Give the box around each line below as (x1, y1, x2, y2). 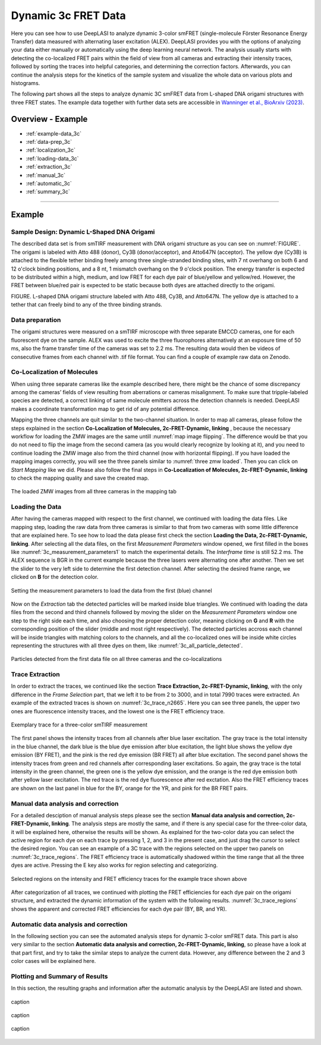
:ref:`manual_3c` (26, 171, 65, 178)
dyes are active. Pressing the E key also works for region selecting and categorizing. (11, 862, 218, 869)
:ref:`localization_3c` (26, 146, 75, 154)
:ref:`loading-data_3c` (26, 155, 79, 162)
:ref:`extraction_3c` (26, 163, 73, 171)
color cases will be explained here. (11, 958, 96, 965)
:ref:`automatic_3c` (26, 180, 72, 187)
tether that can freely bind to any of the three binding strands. (11, 301, 163, 309)
